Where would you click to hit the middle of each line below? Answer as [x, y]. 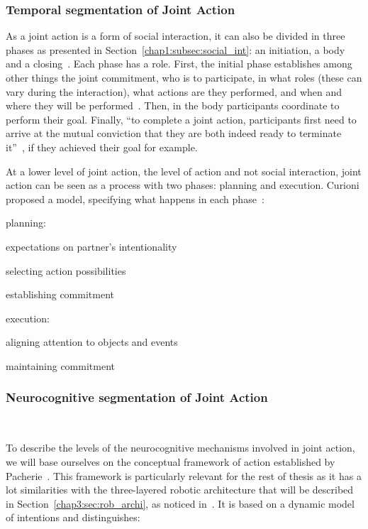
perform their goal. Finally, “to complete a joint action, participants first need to [181, 119]
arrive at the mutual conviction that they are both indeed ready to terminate [174, 133]
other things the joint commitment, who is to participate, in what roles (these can [184, 77]
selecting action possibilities [66, 270]
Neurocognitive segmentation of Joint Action [137, 397]
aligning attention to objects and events [92, 342]
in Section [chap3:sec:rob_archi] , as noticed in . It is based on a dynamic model [180, 503]
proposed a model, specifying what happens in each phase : [135, 198]
